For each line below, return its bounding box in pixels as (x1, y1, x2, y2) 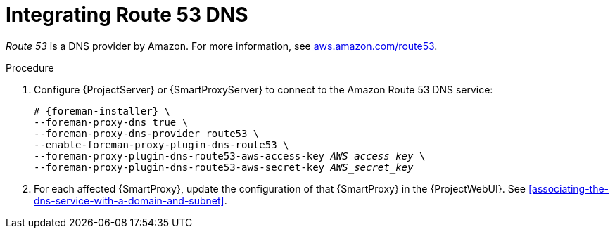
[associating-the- (528, 182, 609, 195)
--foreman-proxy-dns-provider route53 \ (34, 127, 260, 139)
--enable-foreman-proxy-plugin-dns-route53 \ (34, 138, 289, 150)
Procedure (6, 61, 54, 74)
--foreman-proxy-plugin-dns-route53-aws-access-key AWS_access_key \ (34, 150, 426, 162)
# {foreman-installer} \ (34, 105, 170, 117)
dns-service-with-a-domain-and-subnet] (34, 194, 224, 207)
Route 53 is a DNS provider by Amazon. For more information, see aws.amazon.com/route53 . (6, 39, 438, 52)
